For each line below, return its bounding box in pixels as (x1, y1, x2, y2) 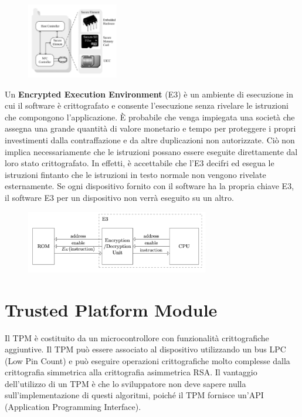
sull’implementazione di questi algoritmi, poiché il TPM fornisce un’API (5, 389, 264, 401)
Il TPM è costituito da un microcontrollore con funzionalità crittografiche (5, 331, 269, 344)
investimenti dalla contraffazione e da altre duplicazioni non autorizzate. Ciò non (5, 133, 295, 146)
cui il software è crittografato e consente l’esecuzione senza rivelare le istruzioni (5, 99, 289, 112)
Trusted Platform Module (5, 297, 218, 321)
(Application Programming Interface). (5, 401, 141, 413)
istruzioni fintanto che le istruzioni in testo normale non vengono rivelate (5, 168, 266, 180)
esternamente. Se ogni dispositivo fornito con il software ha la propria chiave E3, (5, 180, 294, 192)
